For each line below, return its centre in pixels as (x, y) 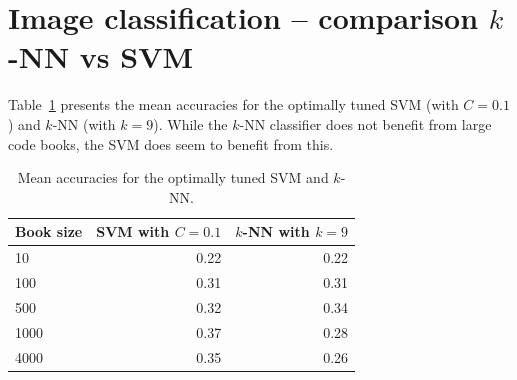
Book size (49, 231)
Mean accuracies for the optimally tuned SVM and (173, 177)
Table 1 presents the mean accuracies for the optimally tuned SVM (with (233, 104)
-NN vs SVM (101, 56)
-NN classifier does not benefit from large (365, 123)
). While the (190, 123)
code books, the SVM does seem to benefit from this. (171, 143)
